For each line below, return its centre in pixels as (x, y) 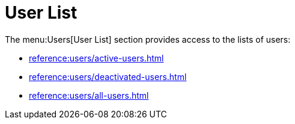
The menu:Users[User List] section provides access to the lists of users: (148, 39)
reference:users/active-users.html (96, 58)
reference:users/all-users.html (89, 95)
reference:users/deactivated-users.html (108, 76)
